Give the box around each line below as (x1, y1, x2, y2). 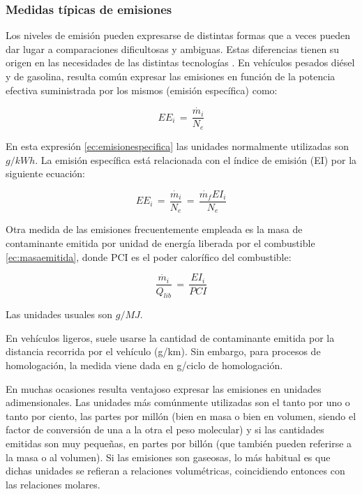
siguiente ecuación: (6, 166, 86, 181)
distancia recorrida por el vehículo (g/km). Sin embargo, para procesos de (6, 344, 321, 359)
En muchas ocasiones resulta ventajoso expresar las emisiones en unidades (6, 381, 322, 396)
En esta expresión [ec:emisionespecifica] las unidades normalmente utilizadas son (6, 138, 349, 153)
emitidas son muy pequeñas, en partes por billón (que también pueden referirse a (6, 436, 352, 451)
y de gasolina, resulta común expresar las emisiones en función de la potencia (6, 69, 335, 83)
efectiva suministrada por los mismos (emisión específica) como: (6, 82, 278, 97)
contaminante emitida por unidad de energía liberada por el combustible (6, 236, 315, 250)
